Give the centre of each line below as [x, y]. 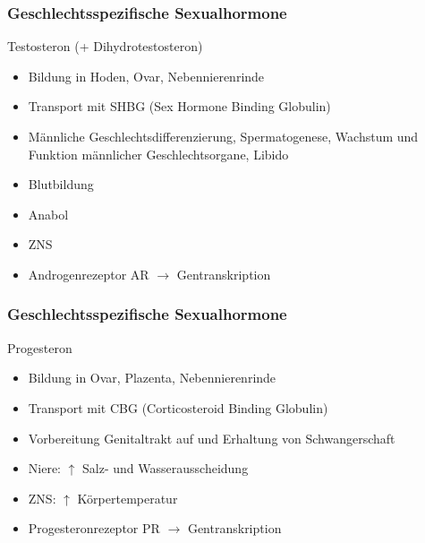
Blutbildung [61, 184]
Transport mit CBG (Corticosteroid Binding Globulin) [178, 407]
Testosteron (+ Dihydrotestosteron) [105, 46]
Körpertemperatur [127, 498]
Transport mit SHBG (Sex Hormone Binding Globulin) [179, 106]
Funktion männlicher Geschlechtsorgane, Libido [158, 154]
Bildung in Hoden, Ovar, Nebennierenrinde [146, 76]
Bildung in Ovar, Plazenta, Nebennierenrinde [152, 378]
